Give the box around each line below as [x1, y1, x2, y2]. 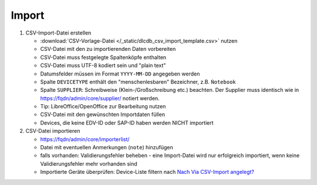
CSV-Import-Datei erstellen [25, 29, 92, 36]
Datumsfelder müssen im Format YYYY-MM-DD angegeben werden [40, 70, 200, 77]
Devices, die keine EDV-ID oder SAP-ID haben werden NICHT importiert [40, 119, 214, 126]
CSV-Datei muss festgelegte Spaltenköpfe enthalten [40, 53, 167, 61]
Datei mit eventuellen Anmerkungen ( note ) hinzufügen [40, 144, 173, 151]
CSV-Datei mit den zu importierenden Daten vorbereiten [40, 46, 176, 53]
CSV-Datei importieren [25, 128, 80, 135]
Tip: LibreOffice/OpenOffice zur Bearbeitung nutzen [40, 103, 166, 110]
